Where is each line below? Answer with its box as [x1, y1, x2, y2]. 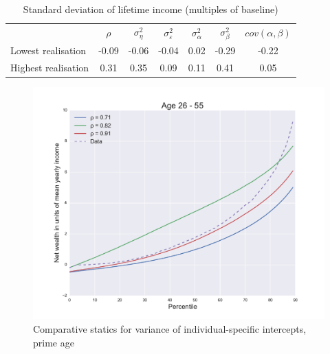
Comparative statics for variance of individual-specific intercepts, [33, 322, 307, 336]
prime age [33, 335, 74, 349]
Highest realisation [10, 60, 89, 75]
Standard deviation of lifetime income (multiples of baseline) [23, 2, 278, 16]
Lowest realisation [10, 43, 87, 58]
